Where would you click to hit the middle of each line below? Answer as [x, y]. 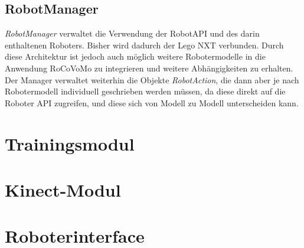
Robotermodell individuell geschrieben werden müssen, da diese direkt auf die [145, 91]
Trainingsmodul [70, 143]
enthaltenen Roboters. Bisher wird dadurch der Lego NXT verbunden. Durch [144, 45]
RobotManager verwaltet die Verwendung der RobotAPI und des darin [132, 33]
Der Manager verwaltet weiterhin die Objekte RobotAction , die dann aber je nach [152, 79]
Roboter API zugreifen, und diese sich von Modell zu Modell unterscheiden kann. [152, 102]
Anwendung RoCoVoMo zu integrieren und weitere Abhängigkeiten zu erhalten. [149, 68]
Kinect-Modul [63, 189]
